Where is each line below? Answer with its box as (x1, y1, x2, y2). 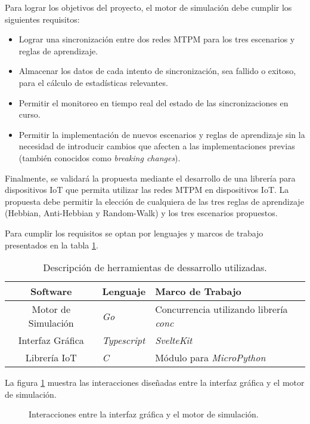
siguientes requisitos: (5, 13, 80, 25)
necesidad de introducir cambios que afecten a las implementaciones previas (18, 140, 295, 152)
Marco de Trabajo (155, 284, 241, 299)
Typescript (102, 333, 145, 348)
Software (30, 284, 72, 299)
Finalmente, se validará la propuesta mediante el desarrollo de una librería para (5, 171, 296, 184)
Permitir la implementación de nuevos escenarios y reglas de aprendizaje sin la (18, 128, 305, 140)
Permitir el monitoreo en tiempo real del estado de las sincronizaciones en (18, 96, 289, 109)
